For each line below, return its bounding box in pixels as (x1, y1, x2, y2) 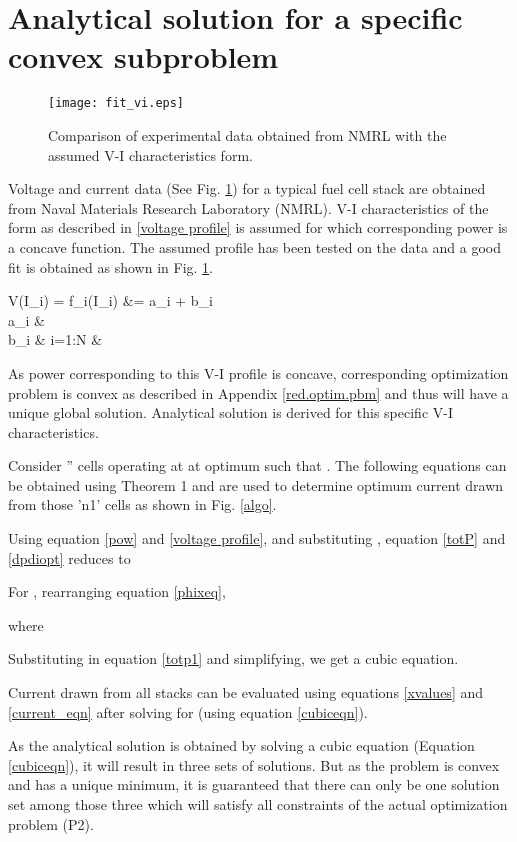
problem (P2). (8, 813, 94, 834)
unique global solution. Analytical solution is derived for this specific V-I (8, 402, 454, 423)
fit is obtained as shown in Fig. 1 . (8, 256, 214, 277)
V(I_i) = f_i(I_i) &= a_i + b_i (8, 290, 213, 311)
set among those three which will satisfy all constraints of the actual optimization (8, 794, 508, 814)
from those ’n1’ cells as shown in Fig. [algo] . (8, 494, 277, 515)
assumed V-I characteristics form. (48, 144, 253, 165)
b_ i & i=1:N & (8, 329, 103, 350)
